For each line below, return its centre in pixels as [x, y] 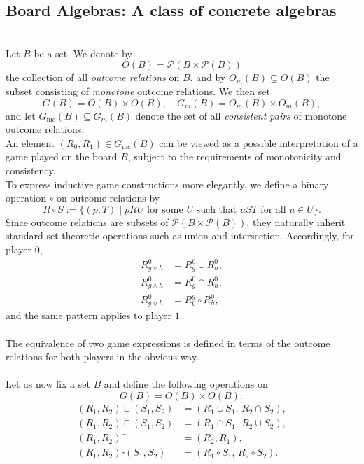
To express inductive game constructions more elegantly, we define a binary [167, 184]
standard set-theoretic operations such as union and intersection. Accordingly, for [180, 235]
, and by [208, 77]
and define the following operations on [186, 384]
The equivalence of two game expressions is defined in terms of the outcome [168, 343]
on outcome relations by [108, 198]
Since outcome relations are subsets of [87, 222]
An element [30, 142]
